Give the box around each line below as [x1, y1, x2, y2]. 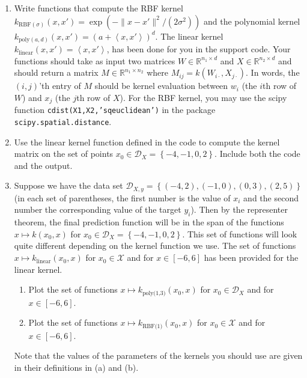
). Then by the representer [190, 203, 288, 216]
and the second [243, 191, 299, 204]
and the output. [14, 159, 73, 171]
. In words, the [246, 66, 300, 79]
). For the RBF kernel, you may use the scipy [120, 91, 287, 103]
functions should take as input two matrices [14, 54, 175, 67]
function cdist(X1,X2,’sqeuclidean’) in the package [14, 103, 216, 116]
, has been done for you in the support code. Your [106, 43, 291, 55]
